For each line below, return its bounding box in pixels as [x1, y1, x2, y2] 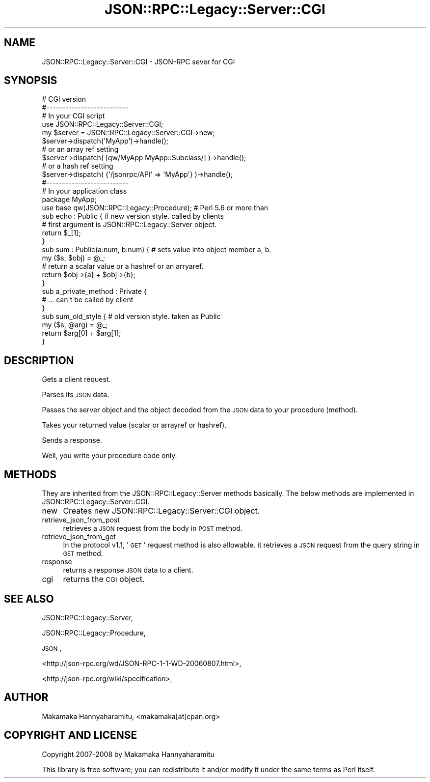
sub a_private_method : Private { [42, 287, 147, 296]
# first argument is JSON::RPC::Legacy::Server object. [42, 220, 217, 229]
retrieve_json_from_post [42, 516, 120, 524]
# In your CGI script [42, 112, 105, 120]
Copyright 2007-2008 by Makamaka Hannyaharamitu [42, 750, 215, 758]
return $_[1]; [42, 229, 81, 237]
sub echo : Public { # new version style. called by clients [42, 212, 224, 221]
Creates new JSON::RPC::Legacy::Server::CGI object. [63, 506, 260, 516]
